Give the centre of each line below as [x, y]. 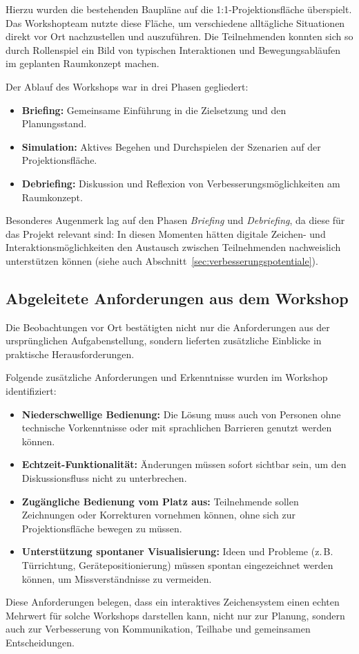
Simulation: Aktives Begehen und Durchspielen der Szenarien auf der [171, 146]
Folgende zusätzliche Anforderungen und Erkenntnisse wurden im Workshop [167, 377]
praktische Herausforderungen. [70, 354]
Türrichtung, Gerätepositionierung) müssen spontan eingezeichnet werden [177, 565]
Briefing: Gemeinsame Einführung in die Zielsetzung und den [154, 110]
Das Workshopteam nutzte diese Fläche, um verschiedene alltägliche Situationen [175, 22]
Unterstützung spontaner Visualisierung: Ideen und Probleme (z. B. [177, 551]
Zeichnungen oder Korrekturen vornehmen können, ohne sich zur [159, 515]
